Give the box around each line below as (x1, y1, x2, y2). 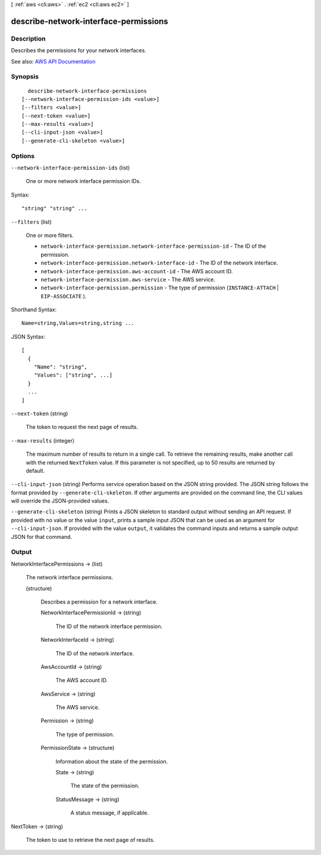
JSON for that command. (11, 533, 73, 540)
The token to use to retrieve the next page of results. (26, 837, 155, 843)
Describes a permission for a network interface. (40, 598, 158, 605)
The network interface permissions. (26, 574, 114, 581)
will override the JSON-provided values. (11, 497, 109, 504)
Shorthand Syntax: (11, 306, 56, 313)
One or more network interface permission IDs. (26, 178, 141, 185)
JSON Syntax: (11, 333, 46, 340)
